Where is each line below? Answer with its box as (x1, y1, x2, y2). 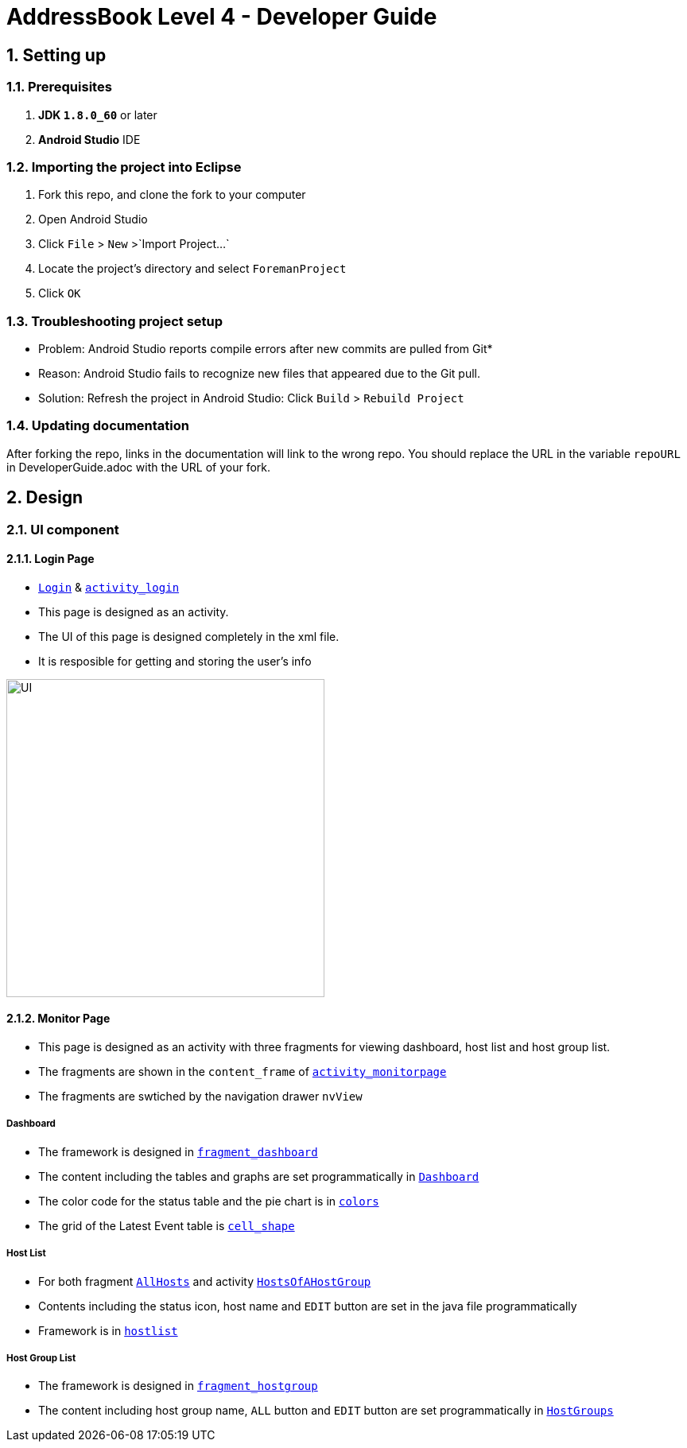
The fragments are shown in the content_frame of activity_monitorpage (38, 1065, 447, 1079)
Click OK (38, 286, 81, 301)
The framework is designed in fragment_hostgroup (38, 1379, 318, 1393)
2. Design (6, 487, 83, 508)
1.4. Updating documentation (6, 417, 190, 434)
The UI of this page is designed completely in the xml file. (38, 629, 340, 643)
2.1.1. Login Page (6, 552, 95, 566)
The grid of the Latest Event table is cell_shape (38, 1218, 295, 1233)
